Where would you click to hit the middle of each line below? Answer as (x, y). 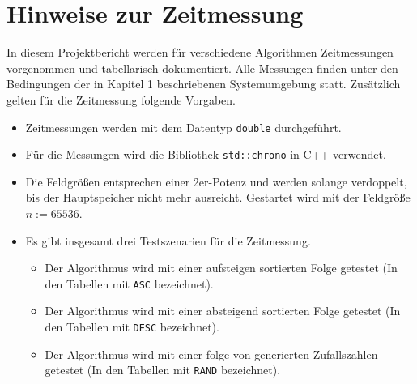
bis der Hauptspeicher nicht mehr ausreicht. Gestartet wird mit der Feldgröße (218, 197)
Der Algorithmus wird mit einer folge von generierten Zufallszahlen (211, 354)
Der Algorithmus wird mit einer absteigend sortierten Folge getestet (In (223, 311)
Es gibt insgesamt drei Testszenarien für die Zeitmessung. (168, 240)
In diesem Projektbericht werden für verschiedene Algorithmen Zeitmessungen (200, 52)
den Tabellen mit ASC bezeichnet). (129, 283)
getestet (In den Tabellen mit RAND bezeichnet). (163, 370)
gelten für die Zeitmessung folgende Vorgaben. (121, 99)
